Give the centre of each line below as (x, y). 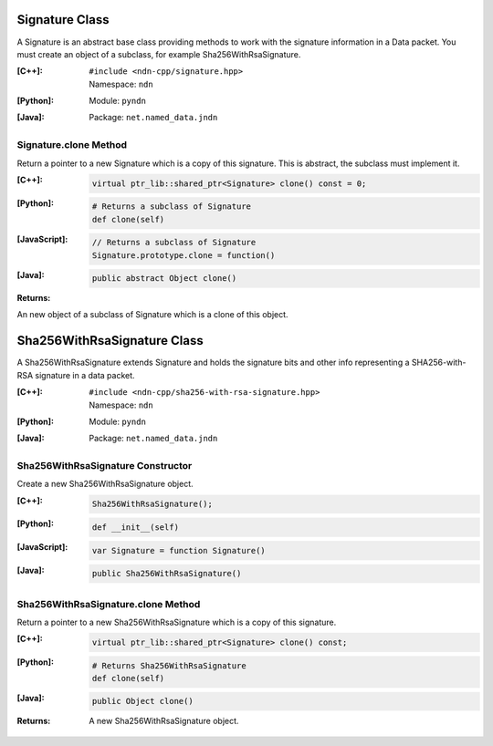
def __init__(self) (136, 528)
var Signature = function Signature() (179, 550)
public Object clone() (142, 701)
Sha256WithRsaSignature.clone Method (109, 604)
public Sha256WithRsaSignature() (167, 574)
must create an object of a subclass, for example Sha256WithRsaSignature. (159, 54)
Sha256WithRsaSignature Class (110, 341)
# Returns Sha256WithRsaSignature (169, 665)
